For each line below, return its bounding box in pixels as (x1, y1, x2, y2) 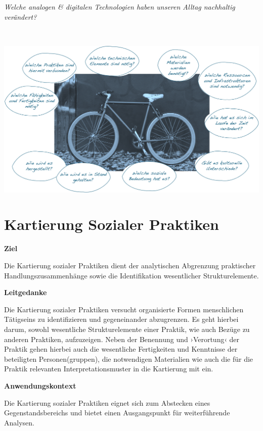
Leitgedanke (4, 287, 47, 298)
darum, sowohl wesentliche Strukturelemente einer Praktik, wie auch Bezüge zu (4, 323, 250, 334)
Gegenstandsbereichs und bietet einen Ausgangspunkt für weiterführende (4, 407, 230, 418)
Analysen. (4, 417, 34, 427)
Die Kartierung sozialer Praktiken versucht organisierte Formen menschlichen (4, 304, 244, 314)
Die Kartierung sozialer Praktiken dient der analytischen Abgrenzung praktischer (4, 260, 256, 270)
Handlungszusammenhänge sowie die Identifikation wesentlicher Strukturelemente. (4, 270, 259, 280)
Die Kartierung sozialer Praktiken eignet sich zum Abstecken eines (4, 397, 210, 408)
